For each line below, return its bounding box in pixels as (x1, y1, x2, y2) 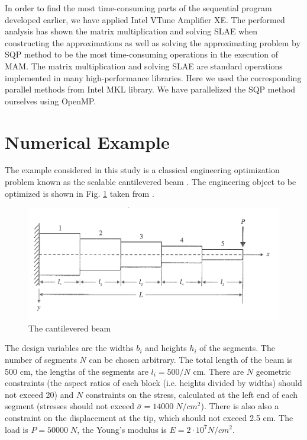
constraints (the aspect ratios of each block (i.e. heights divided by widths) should (5, 377, 302, 389)
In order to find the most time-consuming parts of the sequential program (5, 2, 272, 14)
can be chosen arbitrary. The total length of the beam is (89, 353, 293, 365)
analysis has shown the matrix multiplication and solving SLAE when (5, 25, 258, 37)
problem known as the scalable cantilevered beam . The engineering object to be (5, 176, 296, 188)
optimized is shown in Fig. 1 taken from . (5, 187, 154, 199)
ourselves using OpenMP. (5, 94, 96, 107)
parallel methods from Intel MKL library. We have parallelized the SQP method (5, 83, 296, 95)
